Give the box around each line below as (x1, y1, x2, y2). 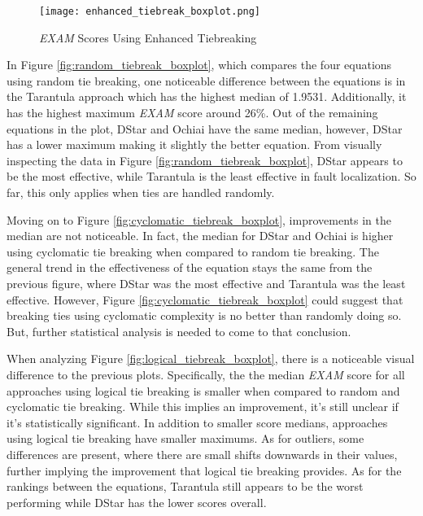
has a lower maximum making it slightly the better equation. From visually (7, 136, 382, 153)
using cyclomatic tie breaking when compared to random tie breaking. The (7, 243, 379, 260)
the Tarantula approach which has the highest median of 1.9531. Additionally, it (7, 88, 407, 105)
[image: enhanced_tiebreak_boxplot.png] (39, 6, 261, 17)
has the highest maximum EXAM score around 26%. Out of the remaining (7, 104, 378, 121)
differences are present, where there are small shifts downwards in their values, (7, 445, 398, 462)
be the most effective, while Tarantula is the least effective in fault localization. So (7, 168, 416, 185)
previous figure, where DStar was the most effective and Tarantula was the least (7, 274, 406, 291)
